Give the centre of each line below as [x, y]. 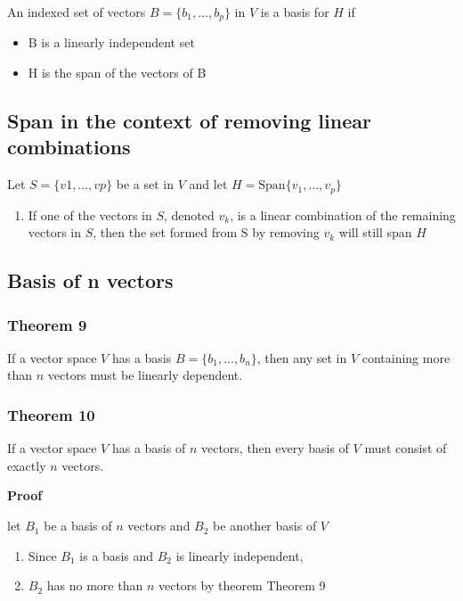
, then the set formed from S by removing [206, 232]
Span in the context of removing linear [189, 121]
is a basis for [295, 12]
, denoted [189, 214]
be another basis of [265, 526]
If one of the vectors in [90, 214]
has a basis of [149, 448]
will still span [375, 232]
